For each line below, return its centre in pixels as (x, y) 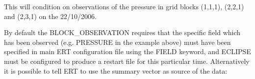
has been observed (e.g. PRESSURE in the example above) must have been (117, 42)
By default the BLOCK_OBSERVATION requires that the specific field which (122, 32)
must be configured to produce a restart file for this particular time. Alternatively (127, 61)
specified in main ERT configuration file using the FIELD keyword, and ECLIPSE (127, 51)
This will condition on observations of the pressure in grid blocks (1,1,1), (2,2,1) (124, 6)
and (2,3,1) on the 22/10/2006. (51, 16)
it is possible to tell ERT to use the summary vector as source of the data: (116, 70)
